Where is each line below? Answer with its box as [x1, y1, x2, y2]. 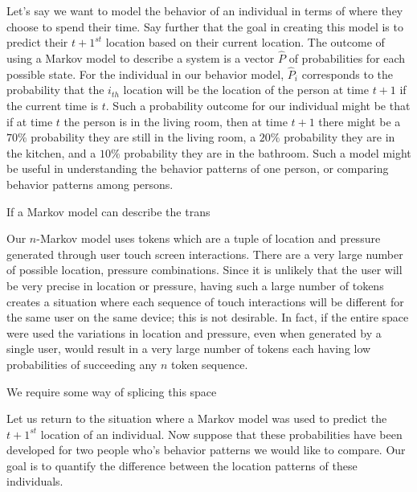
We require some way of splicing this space [6, 383, 217, 400]
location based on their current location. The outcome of [105, 34, 385, 51]
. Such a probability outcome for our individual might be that [105, 97, 411, 113]
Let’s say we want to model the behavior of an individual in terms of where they [6, 2, 403, 18]
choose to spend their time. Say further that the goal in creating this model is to [6, 18, 403, 35]
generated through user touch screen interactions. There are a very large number [6, 245, 403, 262]
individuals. [6, 473, 63, 490]
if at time [6, 113, 53, 129]
